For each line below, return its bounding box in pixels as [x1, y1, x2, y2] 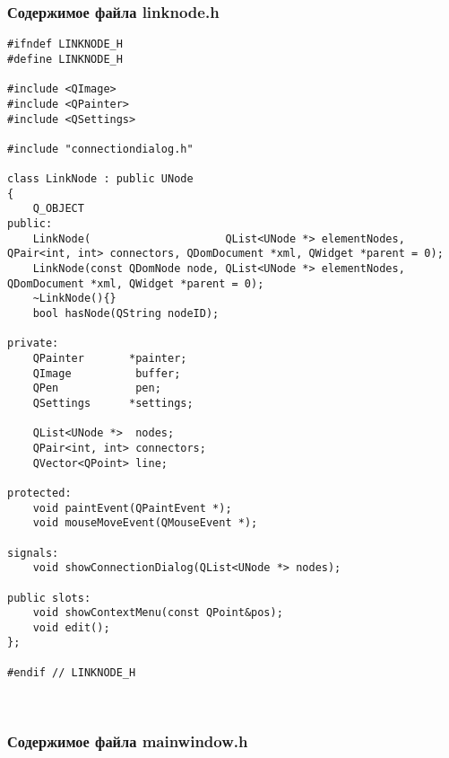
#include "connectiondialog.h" [7, 142, 194, 155]
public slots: [7, 591, 91, 604]
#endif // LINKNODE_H [7, 665, 136, 679]
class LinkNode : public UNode [7, 172, 194, 186]
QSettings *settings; [32, 396, 194, 410]
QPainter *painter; [32, 352, 187, 365]
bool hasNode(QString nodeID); [32, 307, 220, 321]
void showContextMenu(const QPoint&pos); [32, 606, 283, 620]
